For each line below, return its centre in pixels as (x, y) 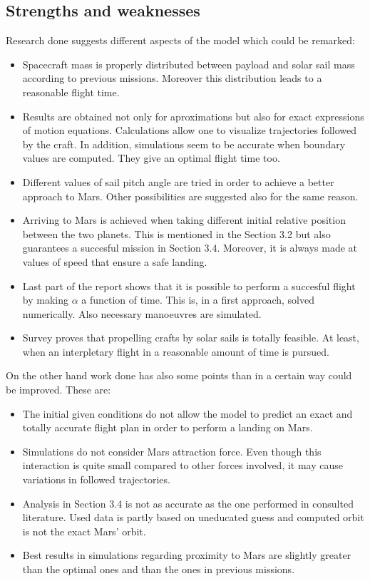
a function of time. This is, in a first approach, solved (198, 300)
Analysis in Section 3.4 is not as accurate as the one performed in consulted (188, 503)
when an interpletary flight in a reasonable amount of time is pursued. (176, 351)
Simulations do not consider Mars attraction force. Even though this (172, 451)
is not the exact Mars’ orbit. (84, 531)
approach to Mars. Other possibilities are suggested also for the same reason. (190, 196)
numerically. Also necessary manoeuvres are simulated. (142, 313)
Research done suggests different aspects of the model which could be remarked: (180, 40)
